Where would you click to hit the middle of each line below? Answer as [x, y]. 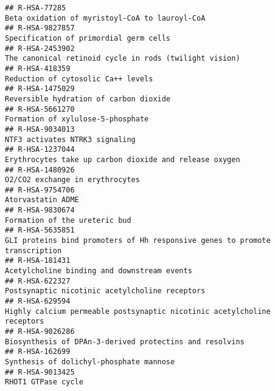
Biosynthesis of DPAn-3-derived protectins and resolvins [125, 342]
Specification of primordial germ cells [88, 38]
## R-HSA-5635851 [40, 230]
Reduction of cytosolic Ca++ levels [79, 79]
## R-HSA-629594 [38, 301]
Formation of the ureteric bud [68, 220]
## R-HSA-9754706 [40, 190]
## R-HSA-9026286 [40, 331]
